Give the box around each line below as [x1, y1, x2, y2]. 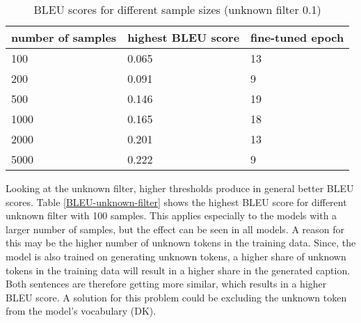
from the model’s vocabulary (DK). [6, 304, 157, 318]
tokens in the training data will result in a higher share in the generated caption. [6, 262, 351, 277]
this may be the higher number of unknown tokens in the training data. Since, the [6, 235, 356, 250]
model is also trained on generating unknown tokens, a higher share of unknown [6, 249, 346, 263]
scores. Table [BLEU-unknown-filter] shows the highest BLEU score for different [6, 194, 347, 209]
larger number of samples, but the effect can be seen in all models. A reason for [6, 221, 345, 236]
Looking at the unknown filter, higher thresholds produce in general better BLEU [6, 181, 354, 195]
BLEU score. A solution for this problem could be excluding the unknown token [6, 290, 347, 304]
